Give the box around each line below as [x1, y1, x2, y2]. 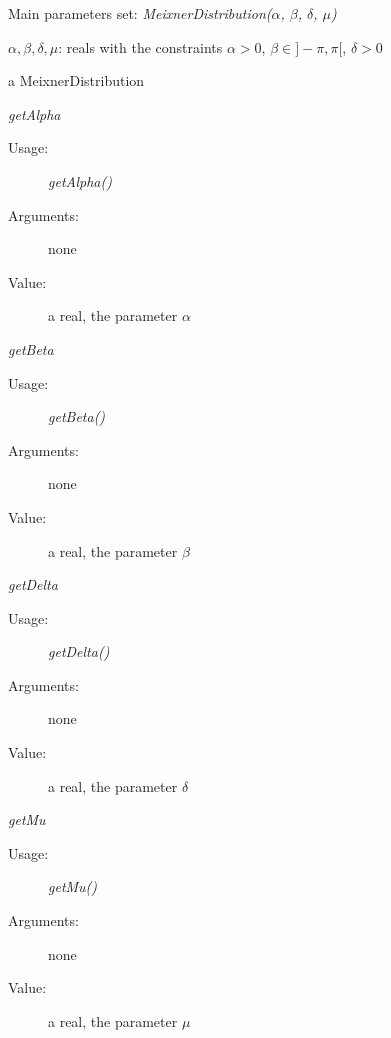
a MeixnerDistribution [8, 70, 145, 91]
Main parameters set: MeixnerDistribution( [8, 3, 272, 23]
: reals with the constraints [58, 36, 223, 57]
